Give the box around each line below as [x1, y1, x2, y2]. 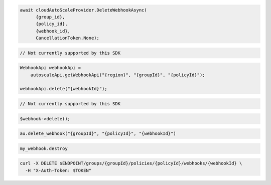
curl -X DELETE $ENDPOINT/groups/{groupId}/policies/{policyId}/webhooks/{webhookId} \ [20, 160, 242, 166]
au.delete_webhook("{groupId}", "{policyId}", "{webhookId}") [20, 131, 176, 136]
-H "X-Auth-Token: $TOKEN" [25, 167, 92, 173]
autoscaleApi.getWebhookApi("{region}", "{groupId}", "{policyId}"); [30, 72, 205, 78]
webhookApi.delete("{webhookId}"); [20, 86, 107, 92]
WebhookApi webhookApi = [20, 65, 81, 71]
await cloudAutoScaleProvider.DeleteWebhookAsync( [20, 7, 148, 13]
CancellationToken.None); [36, 35, 100, 41]
